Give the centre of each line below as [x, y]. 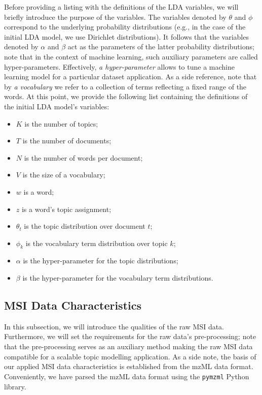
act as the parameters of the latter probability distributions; [161, 47]
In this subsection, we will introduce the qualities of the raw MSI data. [114, 326]
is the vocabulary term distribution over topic [97, 243]
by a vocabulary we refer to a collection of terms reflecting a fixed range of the [125, 86]
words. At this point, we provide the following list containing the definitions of [126, 96]
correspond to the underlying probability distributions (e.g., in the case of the [125, 27]
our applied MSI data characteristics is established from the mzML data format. [129, 366]
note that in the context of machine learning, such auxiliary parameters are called [131, 56]
